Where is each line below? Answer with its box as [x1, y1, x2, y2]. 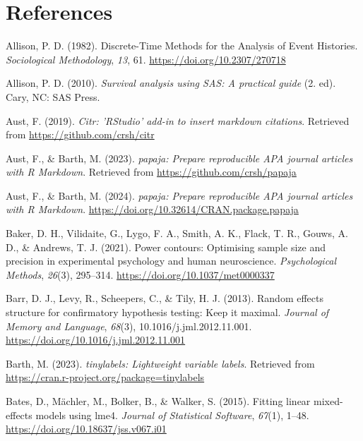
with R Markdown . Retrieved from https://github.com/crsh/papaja [6, 164, 297, 179]
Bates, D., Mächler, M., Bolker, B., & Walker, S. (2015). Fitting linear [6, 394, 311, 408]
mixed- [314, 394, 343, 408]
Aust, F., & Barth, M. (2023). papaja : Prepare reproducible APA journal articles [6, 150, 353, 165]
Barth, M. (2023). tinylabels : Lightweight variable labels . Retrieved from [6, 356, 315, 370]
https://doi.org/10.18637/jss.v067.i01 [6, 421, 167, 436]
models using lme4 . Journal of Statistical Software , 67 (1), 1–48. [35, 407, 309, 422]
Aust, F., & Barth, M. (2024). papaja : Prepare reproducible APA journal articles [6, 188, 353, 203]
